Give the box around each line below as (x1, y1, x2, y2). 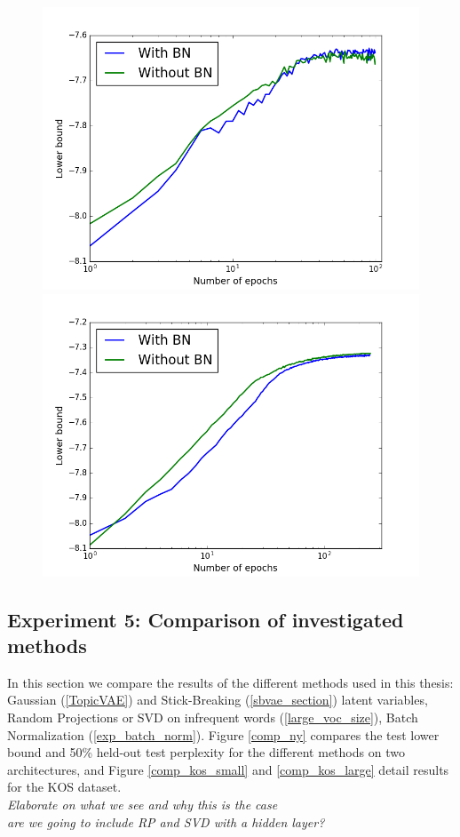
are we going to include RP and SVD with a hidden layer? (7, 812, 325, 831)
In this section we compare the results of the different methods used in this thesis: (7, 673, 454, 691)
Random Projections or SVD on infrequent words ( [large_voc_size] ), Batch (7, 707, 418, 726)
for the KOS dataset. (7, 777, 122, 796)
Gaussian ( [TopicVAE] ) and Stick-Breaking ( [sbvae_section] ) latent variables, (7, 690, 428, 709)
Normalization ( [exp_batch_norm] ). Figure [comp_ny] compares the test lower (7, 725, 440, 744)
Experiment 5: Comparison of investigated (7, 605, 404, 633)
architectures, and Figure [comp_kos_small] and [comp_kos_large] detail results (7, 760, 449, 778)
